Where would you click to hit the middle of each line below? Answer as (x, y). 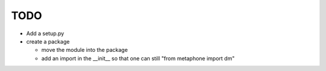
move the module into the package (85, 50)
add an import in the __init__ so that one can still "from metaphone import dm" (138, 58)
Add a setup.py (45, 33)
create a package (48, 41)
